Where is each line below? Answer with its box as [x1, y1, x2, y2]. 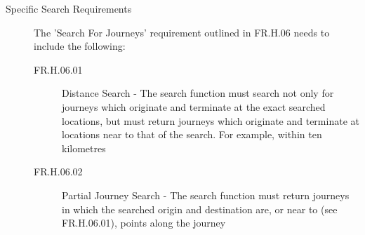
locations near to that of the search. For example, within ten [62, 127, 322, 142]
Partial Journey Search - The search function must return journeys [62, 187, 350, 202]
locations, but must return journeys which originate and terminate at [62, 113, 359, 128]
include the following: [34, 39, 126, 53]
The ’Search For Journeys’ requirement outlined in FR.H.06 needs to [34, 25, 330, 39]
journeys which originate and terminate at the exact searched [62, 99, 326, 114]
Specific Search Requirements [6, 1, 132, 15]
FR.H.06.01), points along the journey [62, 215, 226, 230]
